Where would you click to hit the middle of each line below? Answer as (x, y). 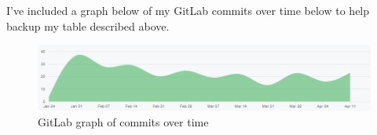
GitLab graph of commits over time (123, 121)
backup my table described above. (88, 26)
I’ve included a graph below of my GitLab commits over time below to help (188, 10)
